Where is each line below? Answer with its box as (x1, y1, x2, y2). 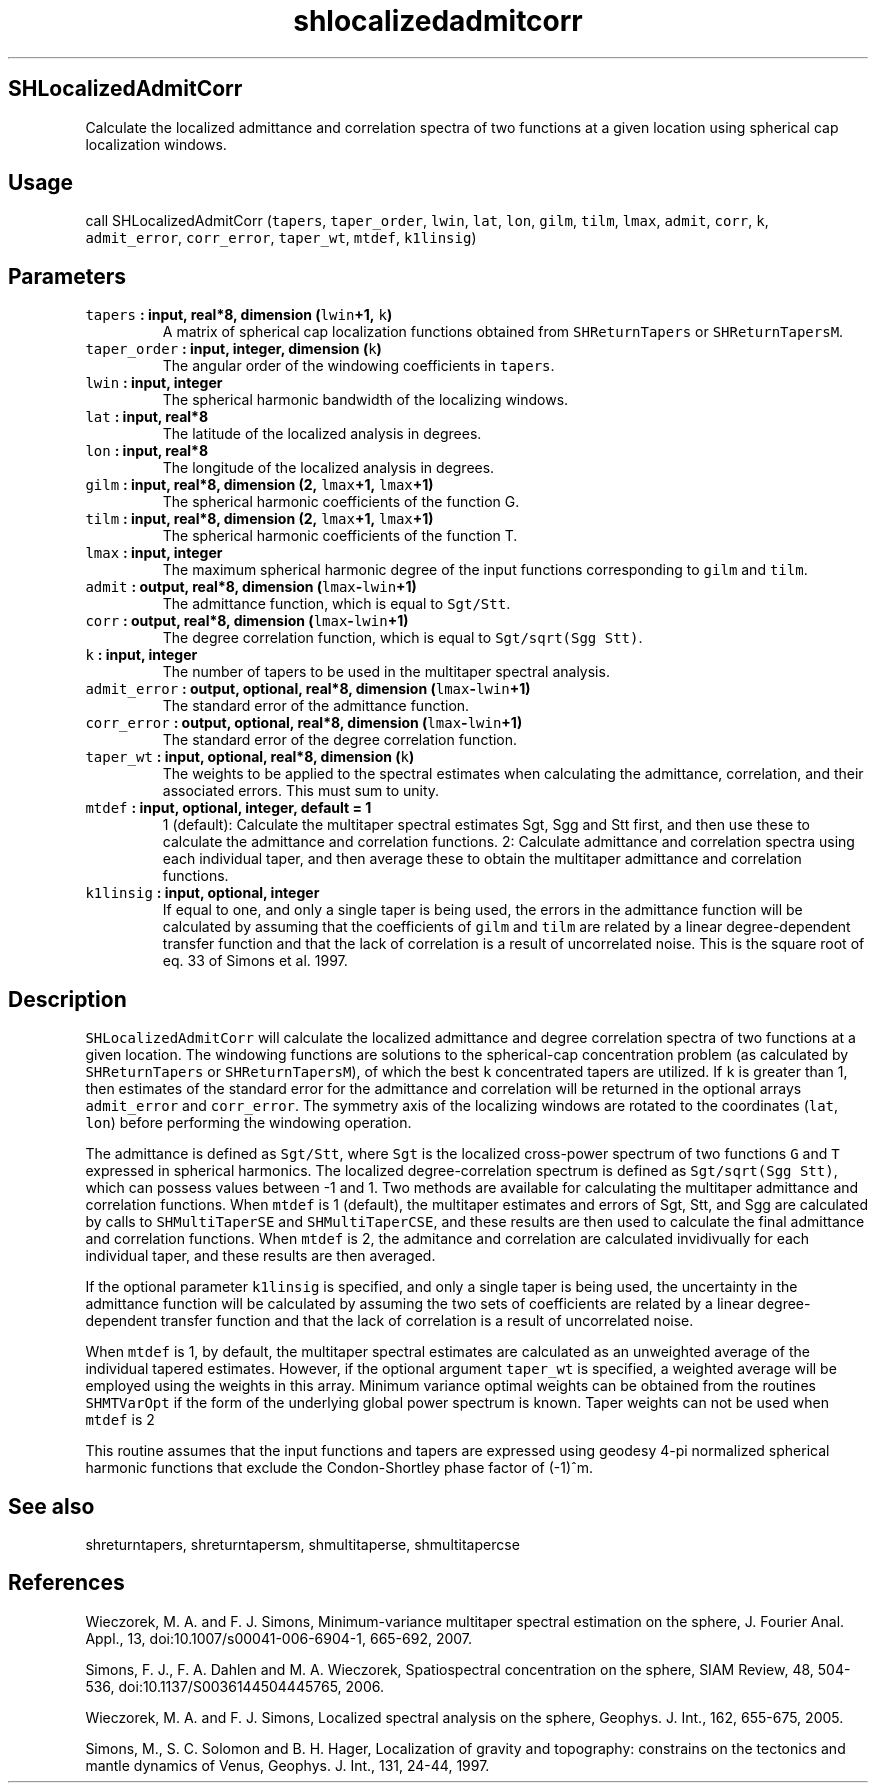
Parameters (8, 263, 126, 289)
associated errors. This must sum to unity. (162, 782, 440, 800)
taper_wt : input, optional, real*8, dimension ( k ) (85, 748, 415, 766)
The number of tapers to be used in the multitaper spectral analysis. (162, 663, 610, 681)
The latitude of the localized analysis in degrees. (162, 425, 482, 443)
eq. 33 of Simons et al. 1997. (162, 952, 348, 970)
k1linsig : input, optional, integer (85, 884, 320, 902)
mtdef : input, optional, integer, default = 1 (85, 799, 372, 817)
